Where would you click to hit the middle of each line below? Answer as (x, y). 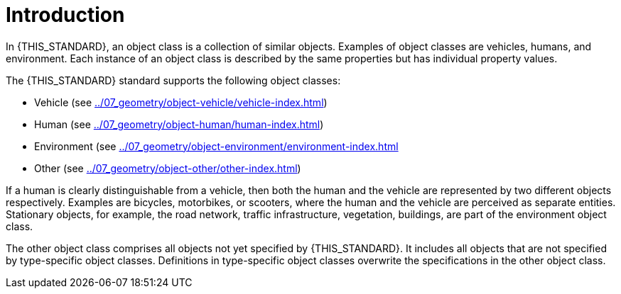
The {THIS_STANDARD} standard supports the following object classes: (173, 80)
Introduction (65, 15)
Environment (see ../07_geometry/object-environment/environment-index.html (216, 146)
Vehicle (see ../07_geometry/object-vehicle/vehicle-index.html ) (181, 102)
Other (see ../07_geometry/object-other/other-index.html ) (168, 168)
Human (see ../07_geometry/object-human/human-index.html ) (179, 124)
